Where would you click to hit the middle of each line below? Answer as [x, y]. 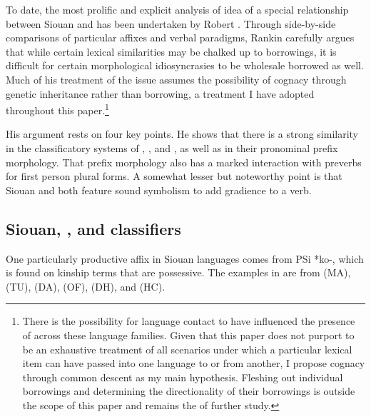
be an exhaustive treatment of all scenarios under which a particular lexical [187, 349]
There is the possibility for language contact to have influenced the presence [189, 321]
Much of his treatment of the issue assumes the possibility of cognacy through [176, 79]
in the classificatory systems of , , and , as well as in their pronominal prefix [172, 148]
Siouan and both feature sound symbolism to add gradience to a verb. [159, 190]
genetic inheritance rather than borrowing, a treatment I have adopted [160, 93]
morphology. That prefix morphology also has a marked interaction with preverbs [184, 162]
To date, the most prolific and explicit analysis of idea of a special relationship [177, 9]
